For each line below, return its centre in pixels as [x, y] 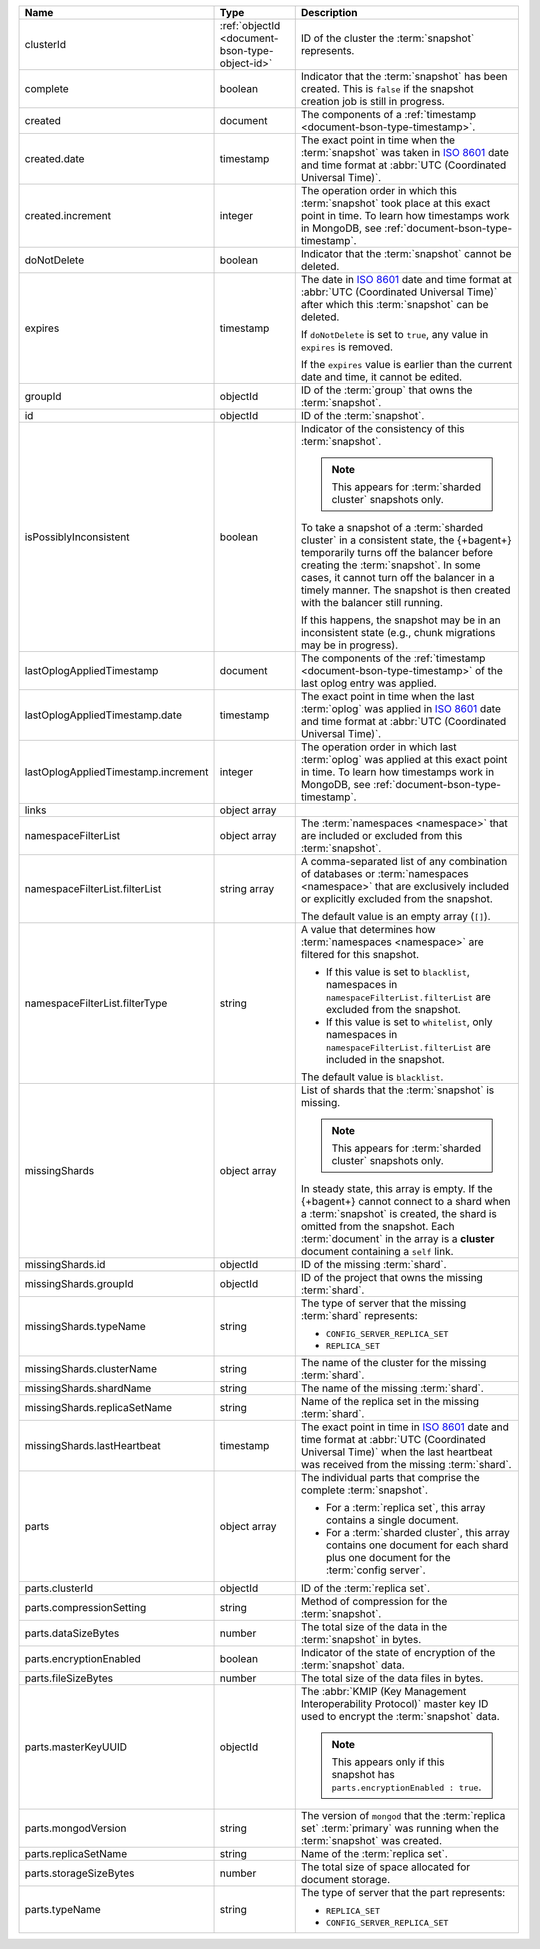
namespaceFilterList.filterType [96, 1003]
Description [329, 12]
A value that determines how [368, 929]
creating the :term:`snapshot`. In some [390, 565]
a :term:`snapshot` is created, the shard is [398, 1213]
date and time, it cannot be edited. [381, 377]
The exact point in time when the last [387, 696]
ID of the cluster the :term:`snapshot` [387, 38]
